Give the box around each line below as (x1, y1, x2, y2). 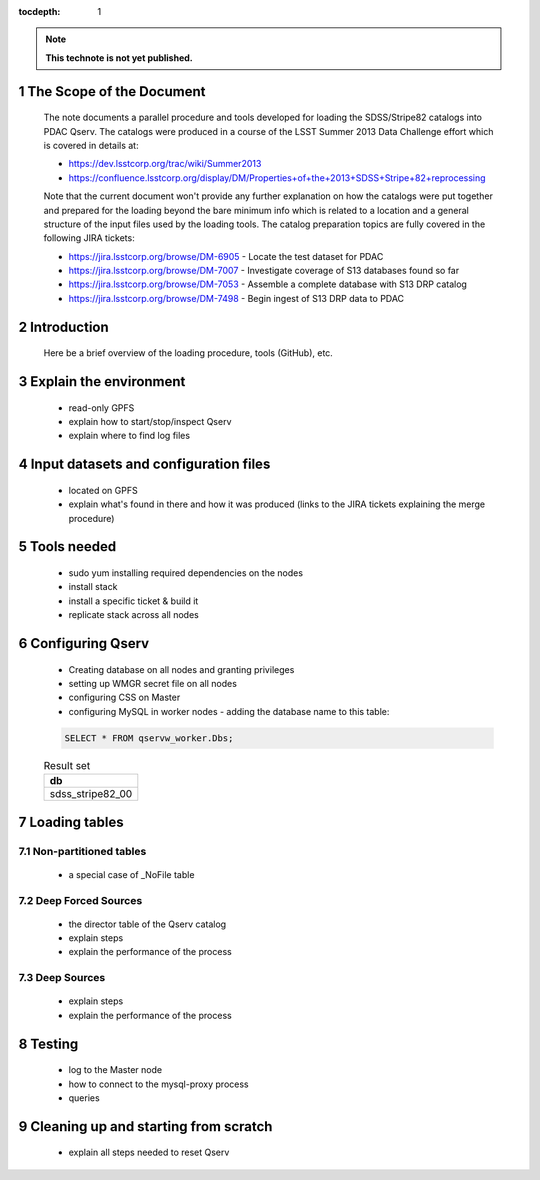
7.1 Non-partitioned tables (18, 844, 147, 858)
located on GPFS (68, 484, 139, 496)
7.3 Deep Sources (18, 971, 106, 985)
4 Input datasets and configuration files (18, 456, 271, 473)
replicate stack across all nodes (68, 609, 199, 621)
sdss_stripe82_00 (49, 787, 133, 801)
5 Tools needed (18, 538, 117, 555)
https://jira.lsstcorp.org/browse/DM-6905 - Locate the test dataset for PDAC (68, 250, 384, 262)
